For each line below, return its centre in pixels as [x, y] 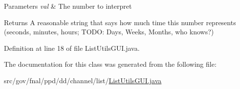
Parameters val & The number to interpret [68, 6]
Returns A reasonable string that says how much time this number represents [120, 22]
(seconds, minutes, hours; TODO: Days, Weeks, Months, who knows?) [109, 32]
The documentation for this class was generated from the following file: [110, 64]
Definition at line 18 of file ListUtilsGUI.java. [72, 48]
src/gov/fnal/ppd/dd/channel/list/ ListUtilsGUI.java [83, 80]
